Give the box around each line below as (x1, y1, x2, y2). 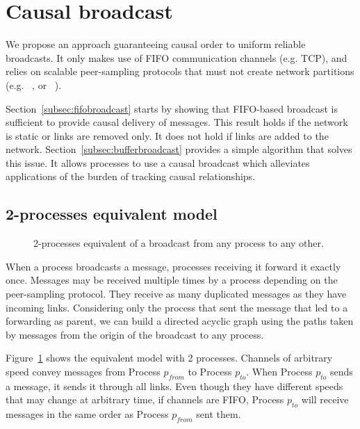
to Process (188, 364, 232, 379)
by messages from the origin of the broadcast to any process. (6, 327, 264, 341)
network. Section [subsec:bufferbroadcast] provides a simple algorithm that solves (6, 142, 352, 156)
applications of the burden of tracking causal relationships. (6, 169, 256, 184)
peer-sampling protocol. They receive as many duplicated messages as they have (6, 286, 347, 301)
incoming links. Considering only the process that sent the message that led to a (6, 300, 348, 314)
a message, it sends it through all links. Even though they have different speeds (6, 378, 343, 393)
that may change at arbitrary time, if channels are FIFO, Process (6, 392, 284, 407)
